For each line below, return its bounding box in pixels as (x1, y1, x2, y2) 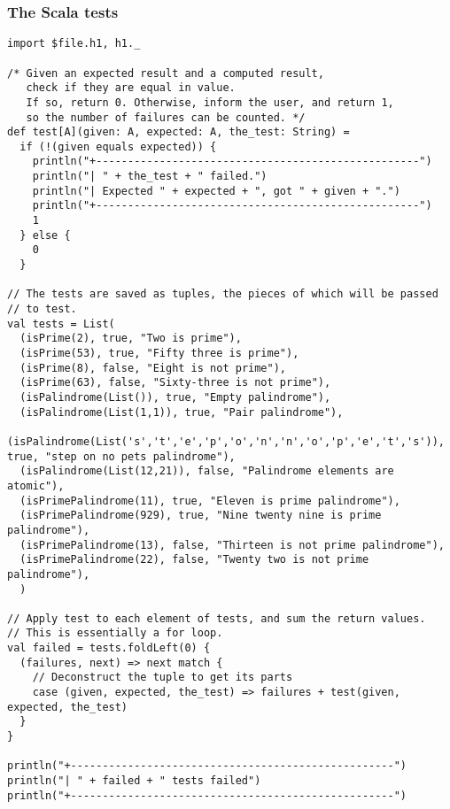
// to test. (7, 303, 77, 316)
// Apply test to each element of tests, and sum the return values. (7, 612, 426, 625)
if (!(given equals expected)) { (19, 140, 217, 153)
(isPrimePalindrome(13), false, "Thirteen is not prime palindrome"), (19, 538, 445, 551)
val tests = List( (7, 317, 115, 330)
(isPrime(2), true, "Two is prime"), (19, 332, 242, 345)
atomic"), (7, 479, 65, 492)
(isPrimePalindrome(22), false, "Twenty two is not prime (19, 553, 369, 566)
